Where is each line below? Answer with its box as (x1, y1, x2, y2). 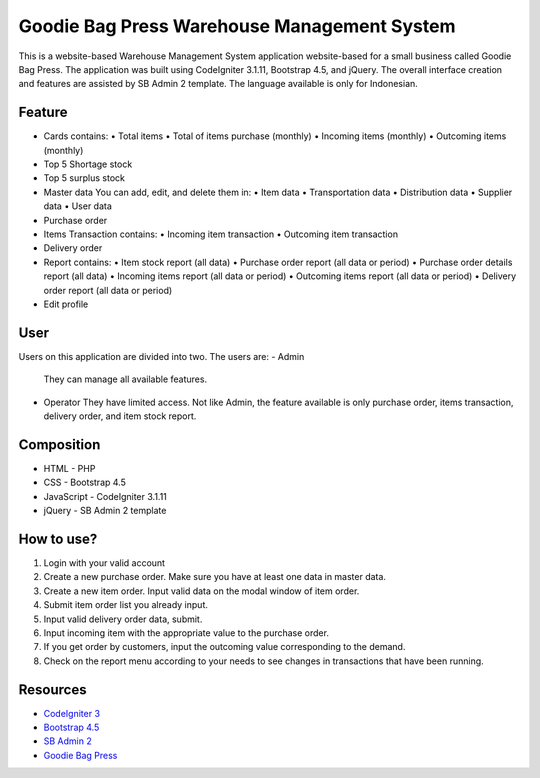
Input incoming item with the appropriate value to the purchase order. (43, 626, 330, 639)
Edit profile (43, 298, 89, 310)
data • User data (43, 200, 112, 212)
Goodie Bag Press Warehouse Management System (18, 15, 456, 37)
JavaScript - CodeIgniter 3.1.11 (43, 490, 167, 502)
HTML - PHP (43, 462, 96, 474)
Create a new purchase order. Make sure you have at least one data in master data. (43, 571, 387, 583)
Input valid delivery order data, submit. (43, 613, 203, 625)
